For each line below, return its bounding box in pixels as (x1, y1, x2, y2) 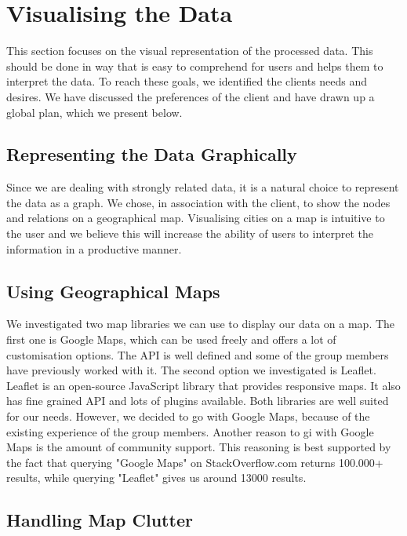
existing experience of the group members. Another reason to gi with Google (6, 423, 374, 439)
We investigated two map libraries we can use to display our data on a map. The (6, 315, 395, 332)
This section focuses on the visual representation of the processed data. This (6, 42, 373, 59)
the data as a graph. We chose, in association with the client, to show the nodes (6, 194, 391, 210)
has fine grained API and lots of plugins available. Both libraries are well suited (6, 392, 389, 409)
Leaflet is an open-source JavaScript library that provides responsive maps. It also (6, 377, 401, 393)
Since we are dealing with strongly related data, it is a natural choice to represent (6, 179, 399, 195)
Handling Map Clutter (6, 508, 193, 532)
